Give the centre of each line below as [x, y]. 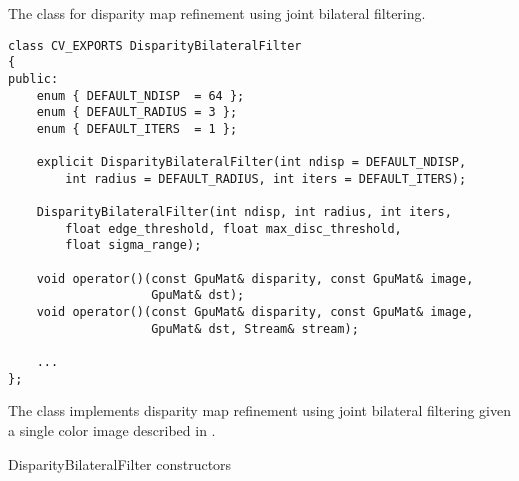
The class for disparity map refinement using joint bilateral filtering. [217, 13]
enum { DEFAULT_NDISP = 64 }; [140, 95]
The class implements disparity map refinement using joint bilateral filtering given [259, 410]
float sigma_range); [133, 245]
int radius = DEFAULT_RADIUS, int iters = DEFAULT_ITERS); [266, 178]
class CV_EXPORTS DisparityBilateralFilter [155, 45]
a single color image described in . [112, 429]
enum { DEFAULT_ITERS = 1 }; [137, 128]
